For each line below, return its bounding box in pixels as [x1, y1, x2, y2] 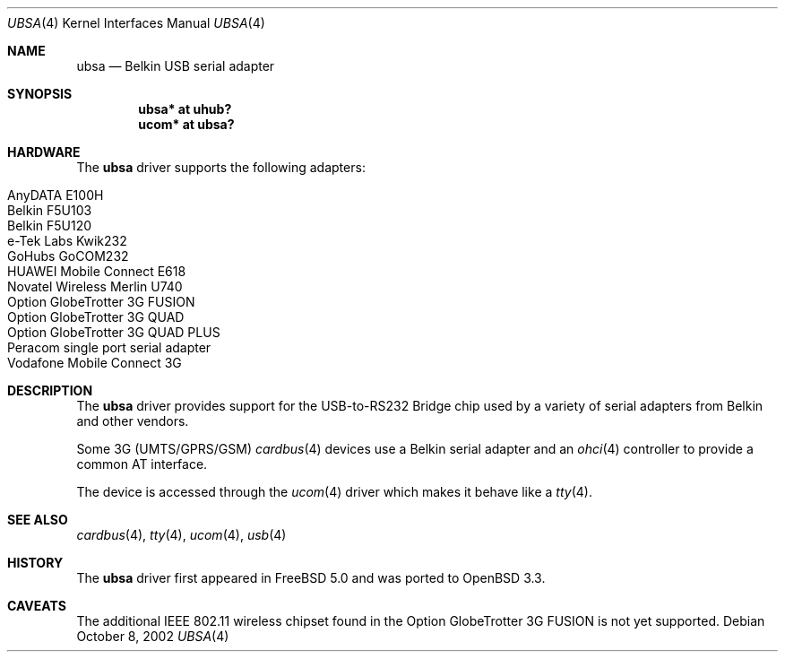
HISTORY [7, 555, 64, 570]
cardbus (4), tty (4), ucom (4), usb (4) [76, 527, 287, 542]
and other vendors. [76, 413, 189, 429]
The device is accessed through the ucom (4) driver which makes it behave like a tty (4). [76, 484, 592, 499]
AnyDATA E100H [7, 187, 104, 203]
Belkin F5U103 [7, 203, 92, 218]
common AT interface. [76, 456, 208, 472]
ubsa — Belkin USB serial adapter [76, 58, 275, 74]
